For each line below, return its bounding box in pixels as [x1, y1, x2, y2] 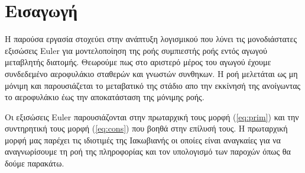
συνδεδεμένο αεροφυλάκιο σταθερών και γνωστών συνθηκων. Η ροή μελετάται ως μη [5, 67, 298, 79]
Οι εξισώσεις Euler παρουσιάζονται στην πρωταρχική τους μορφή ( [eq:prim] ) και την [5, 110, 299, 123]
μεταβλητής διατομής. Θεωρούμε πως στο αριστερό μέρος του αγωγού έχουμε [5, 56, 271, 68]
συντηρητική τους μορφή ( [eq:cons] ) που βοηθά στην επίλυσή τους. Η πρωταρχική [5, 122, 288, 134]
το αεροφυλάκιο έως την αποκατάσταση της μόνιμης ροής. [5, 91, 205, 103]
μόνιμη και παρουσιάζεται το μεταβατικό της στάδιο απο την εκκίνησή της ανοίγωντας [5, 79, 301, 91]
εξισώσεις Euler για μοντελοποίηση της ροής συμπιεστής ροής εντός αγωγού [5, 44, 267, 56]
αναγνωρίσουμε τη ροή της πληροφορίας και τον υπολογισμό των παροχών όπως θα [5, 145, 291, 158]
